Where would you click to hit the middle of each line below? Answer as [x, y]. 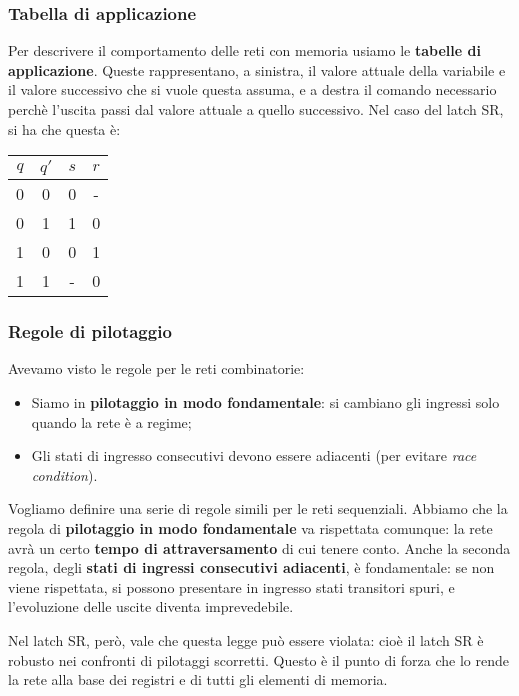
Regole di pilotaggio [90, 331]
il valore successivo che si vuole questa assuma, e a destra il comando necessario [252, 89]
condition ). [64, 474]
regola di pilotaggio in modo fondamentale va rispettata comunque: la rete [250, 527]
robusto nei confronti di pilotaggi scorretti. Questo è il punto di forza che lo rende [258, 659]
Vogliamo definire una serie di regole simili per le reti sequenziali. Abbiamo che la [258, 508]
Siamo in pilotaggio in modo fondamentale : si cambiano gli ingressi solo [265, 402]
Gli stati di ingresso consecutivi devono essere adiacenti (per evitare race [254, 455]
